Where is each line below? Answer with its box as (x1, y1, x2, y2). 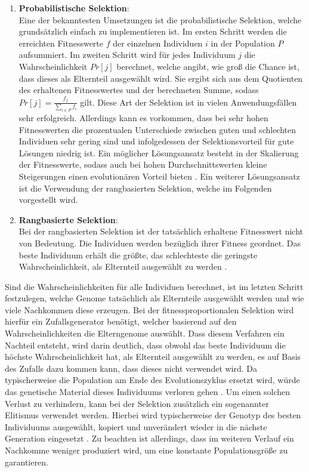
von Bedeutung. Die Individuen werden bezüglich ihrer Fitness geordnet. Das (18, 236, 301, 249)
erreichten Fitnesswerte (18, 36, 104, 49)
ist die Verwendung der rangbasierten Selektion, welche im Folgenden (18, 181, 272, 194)
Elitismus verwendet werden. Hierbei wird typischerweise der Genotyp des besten (5, 409, 301, 421)
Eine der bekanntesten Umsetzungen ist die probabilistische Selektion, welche (18, 13, 302, 26)
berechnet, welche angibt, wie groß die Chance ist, (116, 60, 299, 72)
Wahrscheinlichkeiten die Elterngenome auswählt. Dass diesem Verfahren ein (5, 327, 285, 340)
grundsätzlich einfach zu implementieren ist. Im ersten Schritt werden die (18, 25, 287, 38)
